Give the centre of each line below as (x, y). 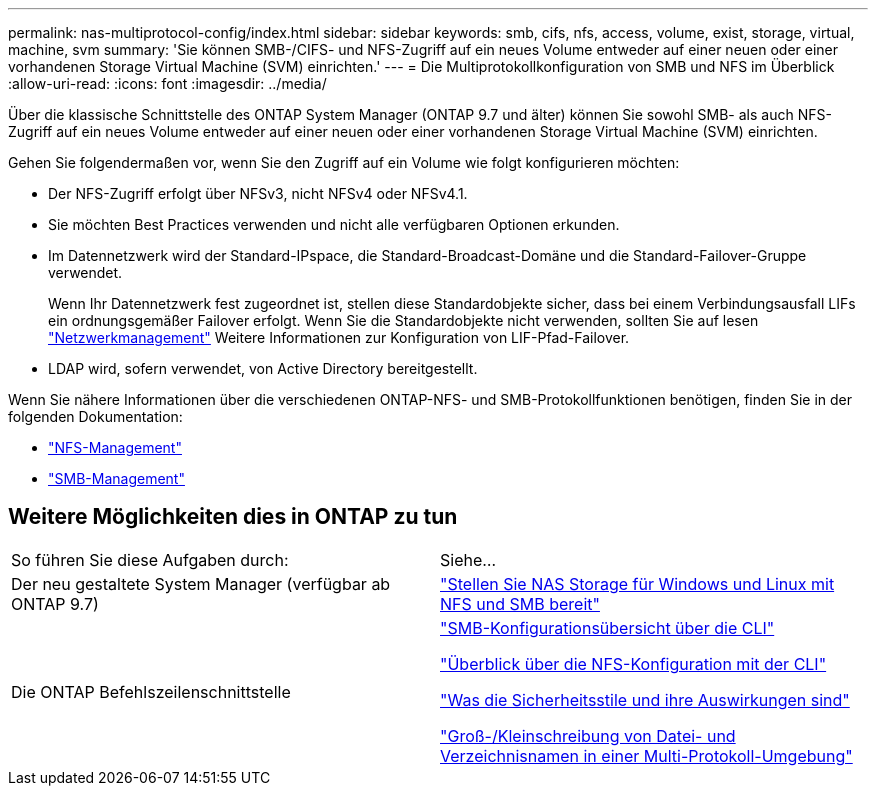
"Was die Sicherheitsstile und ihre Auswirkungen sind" (645, 699)
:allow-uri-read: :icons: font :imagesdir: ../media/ (167, 83)
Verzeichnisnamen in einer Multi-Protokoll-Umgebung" (646, 755)
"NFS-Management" (115, 447)
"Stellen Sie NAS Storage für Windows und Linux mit (637, 583)
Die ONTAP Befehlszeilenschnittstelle (151, 691)
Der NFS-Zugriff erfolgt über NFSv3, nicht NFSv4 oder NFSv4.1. (258, 193)
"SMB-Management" (116, 478)
